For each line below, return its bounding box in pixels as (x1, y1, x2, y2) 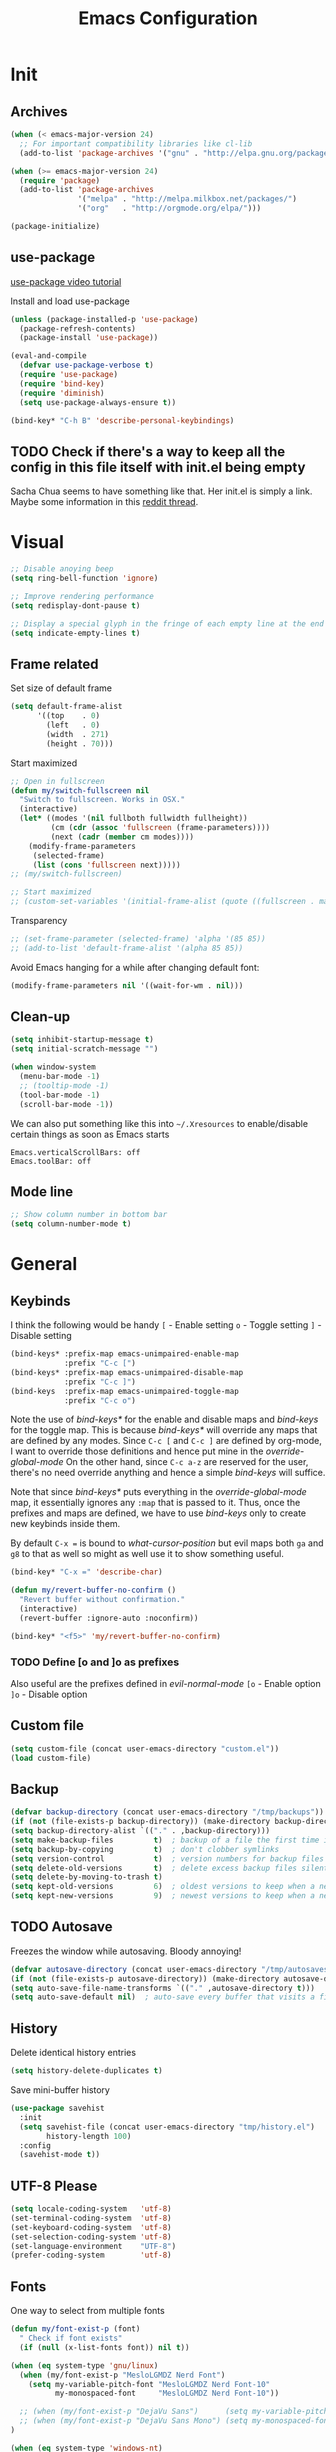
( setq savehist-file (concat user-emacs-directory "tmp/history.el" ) (19, 2122, 315, 2132)
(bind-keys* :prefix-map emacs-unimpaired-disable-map (10, 1367, 244, 1377)
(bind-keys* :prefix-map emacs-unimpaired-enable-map (10, 1349, 240, 1359)
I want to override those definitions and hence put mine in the (10, 1445, 264, 1457)
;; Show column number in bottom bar (10, 1210, 168, 1220)
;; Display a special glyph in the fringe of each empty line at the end (10, 618, 325, 629)
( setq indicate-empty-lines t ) (10, 628, 141, 638)
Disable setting (10, 1330, 72, 1342)
